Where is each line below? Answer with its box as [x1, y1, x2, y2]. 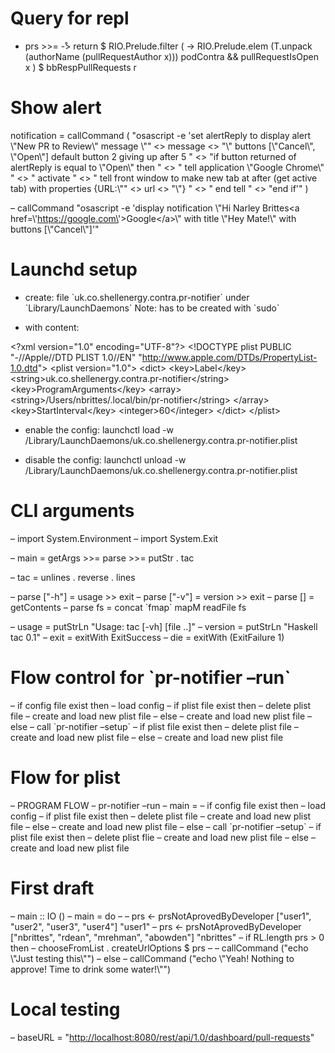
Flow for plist [10, 766, 121, 789]
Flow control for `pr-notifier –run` [10, 666, 292, 689]
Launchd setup [10, 258, 138, 281]
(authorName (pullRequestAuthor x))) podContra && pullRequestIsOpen [24, 50, 320, 62]
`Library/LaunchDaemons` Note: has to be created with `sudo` [24, 302, 280, 314]
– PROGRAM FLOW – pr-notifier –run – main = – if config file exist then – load [10, 799, 326, 811]
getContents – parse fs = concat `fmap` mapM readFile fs [10, 601, 247, 613]
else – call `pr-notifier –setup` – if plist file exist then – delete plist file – [10, 720, 299, 732]
